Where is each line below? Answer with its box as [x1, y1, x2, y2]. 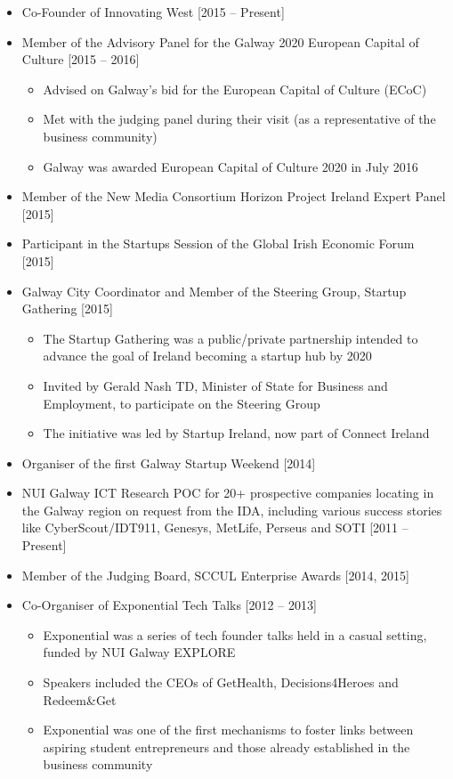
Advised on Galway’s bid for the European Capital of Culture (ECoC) [43, 79, 427, 98]
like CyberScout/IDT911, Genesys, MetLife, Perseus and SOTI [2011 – [21, 518, 409, 537]
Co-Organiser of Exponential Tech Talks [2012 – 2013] [21, 596, 317, 614]
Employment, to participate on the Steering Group [43, 394, 320, 412]
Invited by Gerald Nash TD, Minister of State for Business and [43, 376, 388, 394]
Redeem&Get [43, 690, 117, 709]
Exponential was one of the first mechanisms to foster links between [43, 720, 414, 739]
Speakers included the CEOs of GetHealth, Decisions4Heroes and [43, 673, 399, 692]
